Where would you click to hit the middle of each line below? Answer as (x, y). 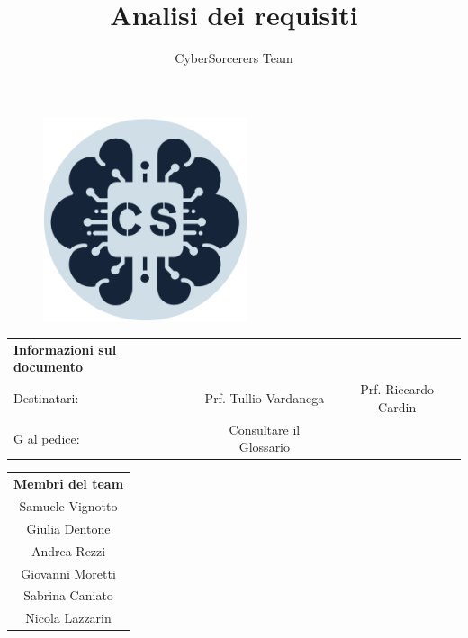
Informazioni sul (65, 349)
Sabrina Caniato (68, 595)
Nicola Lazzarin (68, 618)
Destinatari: (46, 398)
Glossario (265, 447)
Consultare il (265, 429)
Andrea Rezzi (68, 550)
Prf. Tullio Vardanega (265, 398)
